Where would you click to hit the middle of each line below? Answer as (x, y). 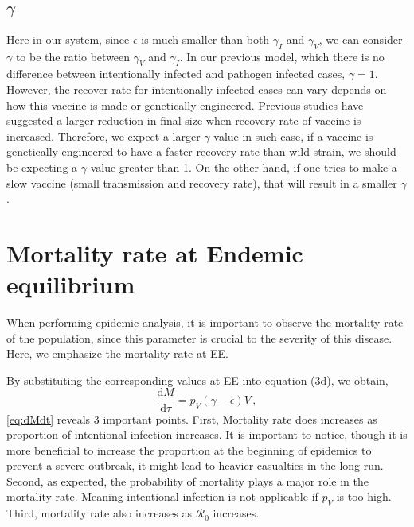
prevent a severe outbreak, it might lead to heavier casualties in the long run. (195, 465)
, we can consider (361, 39)
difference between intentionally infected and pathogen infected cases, (176, 74)
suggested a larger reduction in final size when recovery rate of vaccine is (184, 120)
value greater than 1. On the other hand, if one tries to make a (244, 167)
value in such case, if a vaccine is (293, 136)
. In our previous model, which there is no (282, 56)
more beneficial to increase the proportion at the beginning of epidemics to (189, 449)
